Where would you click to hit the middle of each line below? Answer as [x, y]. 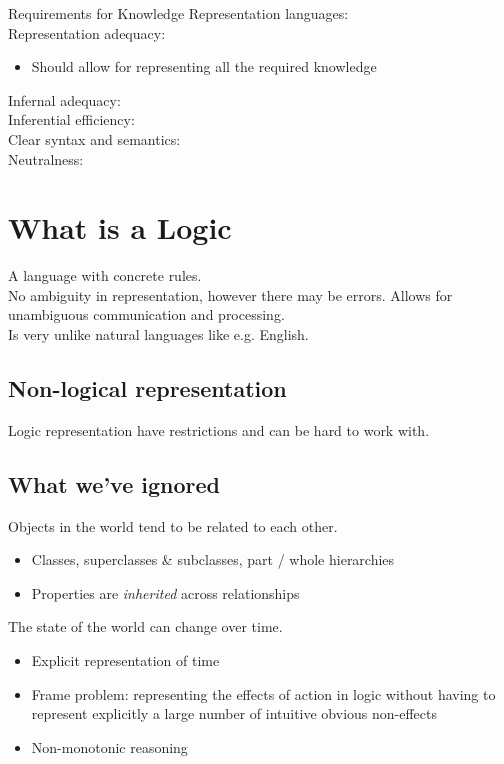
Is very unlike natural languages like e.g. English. [158, 334]
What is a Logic [120, 227]
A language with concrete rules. [105, 275]
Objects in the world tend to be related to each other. [173, 525]
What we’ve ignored [114, 483]
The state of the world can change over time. [145, 626]
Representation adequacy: [87, 32]
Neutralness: [46, 158]
